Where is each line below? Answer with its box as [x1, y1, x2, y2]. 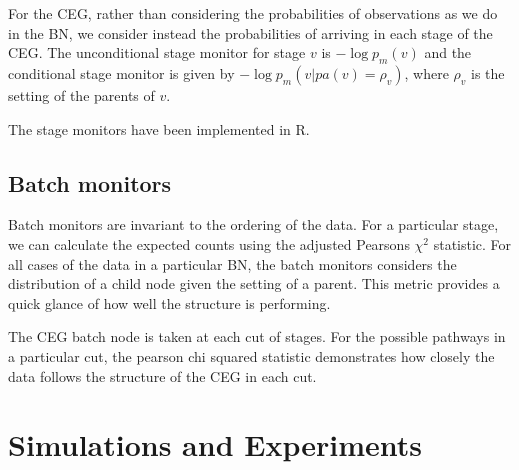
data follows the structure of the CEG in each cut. [8, 365, 317, 386]
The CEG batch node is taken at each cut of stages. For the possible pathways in [8, 326, 506, 347]
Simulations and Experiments [8, 424, 422, 465]
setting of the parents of [8, 84, 155, 105]
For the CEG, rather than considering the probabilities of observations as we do [8, 3, 498, 23]
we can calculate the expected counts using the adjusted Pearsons [8, 233, 410, 254]
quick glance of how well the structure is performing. [8, 292, 331, 313]
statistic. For [433, 233, 512, 254]
